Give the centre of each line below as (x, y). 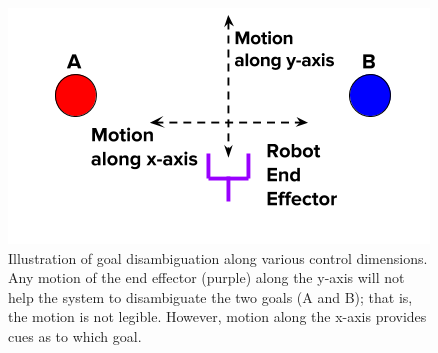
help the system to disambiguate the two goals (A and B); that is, (210, 296)
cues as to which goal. (75, 335)
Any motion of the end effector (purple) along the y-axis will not (206, 277)
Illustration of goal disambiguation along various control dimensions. (218, 257)
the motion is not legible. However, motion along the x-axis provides (217, 316)
